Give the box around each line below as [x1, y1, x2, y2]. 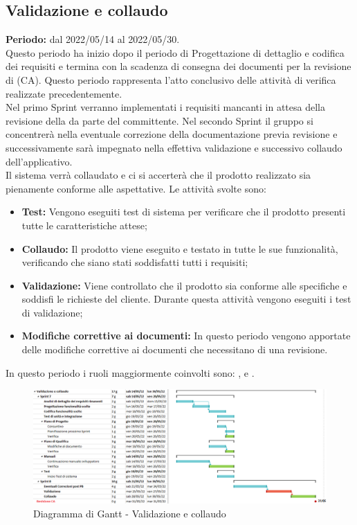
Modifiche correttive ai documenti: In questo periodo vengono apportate [21, 328, 351, 343]
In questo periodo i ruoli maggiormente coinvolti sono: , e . [6, 365, 255, 380]
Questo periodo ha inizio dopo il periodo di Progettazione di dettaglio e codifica [6, 45, 345, 60]
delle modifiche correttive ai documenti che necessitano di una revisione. [21, 342, 328, 357]
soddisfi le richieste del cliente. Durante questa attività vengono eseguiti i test [21, 292, 351, 306]
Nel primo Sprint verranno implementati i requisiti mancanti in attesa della [6, 100, 325, 114]
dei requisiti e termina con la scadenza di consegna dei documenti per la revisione [6, 59, 351, 73]
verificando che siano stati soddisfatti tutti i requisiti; [21, 255, 248, 269]
